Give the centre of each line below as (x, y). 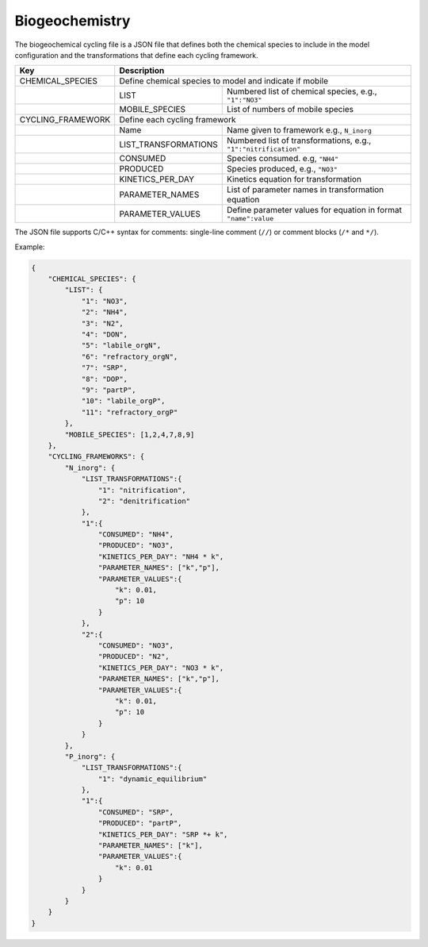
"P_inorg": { (90, 756)
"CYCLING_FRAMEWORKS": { (96, 457)
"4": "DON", (105, 335)
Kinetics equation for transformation (294, 179)
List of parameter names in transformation (306, 190)
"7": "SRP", (105, 368)
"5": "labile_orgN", (121, 346)
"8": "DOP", (105, 379)
